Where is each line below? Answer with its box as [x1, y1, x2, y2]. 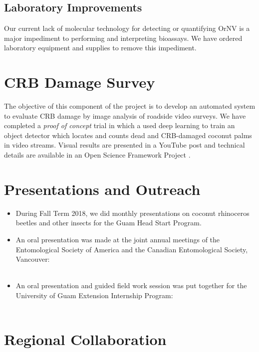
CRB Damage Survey [4, 72, 155, 92]
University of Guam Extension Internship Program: [15, 290, 173, 300]
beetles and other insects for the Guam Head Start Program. [15, 217, 202, 228]
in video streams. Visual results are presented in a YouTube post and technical [4, 140, 245, 150]
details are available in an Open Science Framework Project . [4, 150, 191, 160]
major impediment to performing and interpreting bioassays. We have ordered [4, 32, 243, 43]
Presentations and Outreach [4, 178, 201, 199]
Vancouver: [15, 254, 50, 264]
